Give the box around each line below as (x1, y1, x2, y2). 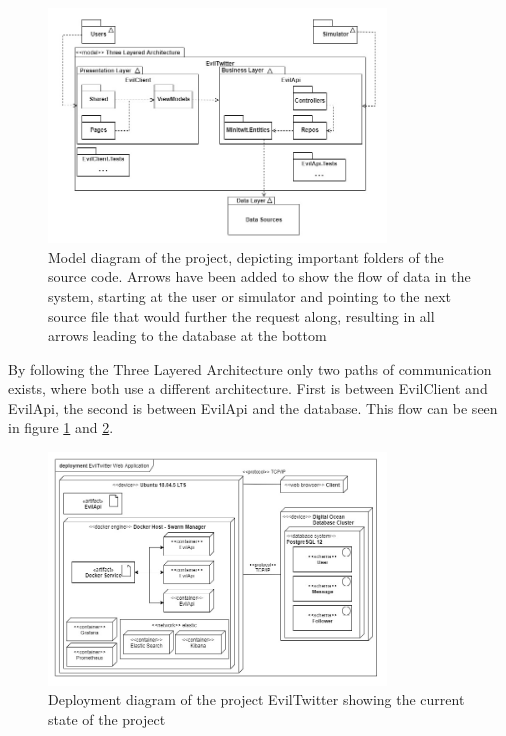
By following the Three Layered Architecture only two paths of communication (8, 358, 492, 379)
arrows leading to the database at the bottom (48, 325, 327, 346)
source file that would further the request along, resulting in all (48, 305, 435, 326)
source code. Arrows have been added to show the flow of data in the (48, 266, 471, 287)
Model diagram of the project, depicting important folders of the (48, 246, 444, 267)
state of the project (48, 708, 166, 729)
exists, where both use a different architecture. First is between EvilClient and (8, 378, 488, 399)
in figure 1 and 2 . (8, 417, 114, 438)
